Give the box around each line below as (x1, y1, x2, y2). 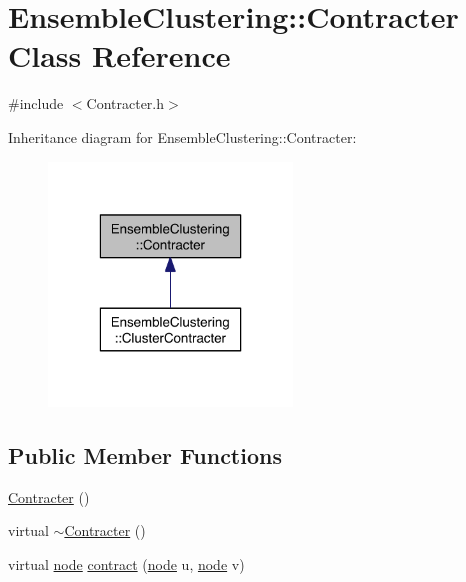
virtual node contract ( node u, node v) (8, 553, 245, 574)
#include (8, 93, 64, 114)
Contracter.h (86, 93, 165, 114)
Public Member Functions (8, 439, 282, 470)
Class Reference (8, 35, 231, 76)
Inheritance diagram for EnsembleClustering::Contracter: (8, 126, 357, 147)
